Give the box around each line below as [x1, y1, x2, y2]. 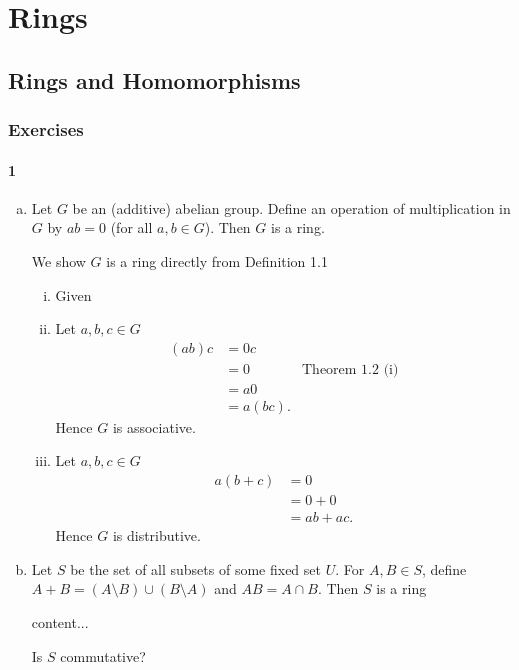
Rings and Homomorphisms [8, 64, 301, 95]
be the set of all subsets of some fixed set [70, 558, 321, 579]
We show [31, 250, 86, 271]
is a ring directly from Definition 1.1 [106, 250, 328, 271]
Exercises [8, 117, 84, 142]
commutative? [60, 645, 146, 666]
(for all [110, 217, 153, 238]
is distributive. [112, 525, 201, 546]
